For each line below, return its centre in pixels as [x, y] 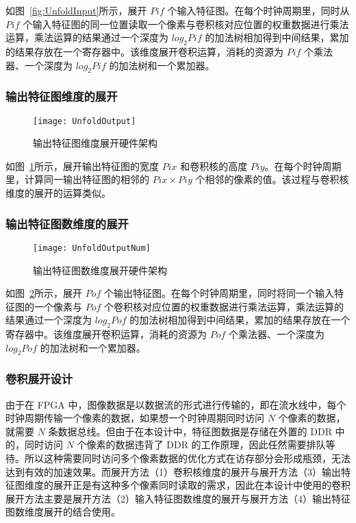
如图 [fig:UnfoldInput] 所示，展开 [76, 10]
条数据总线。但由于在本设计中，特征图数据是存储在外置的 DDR [190, 431]
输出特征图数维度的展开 [67, 223]
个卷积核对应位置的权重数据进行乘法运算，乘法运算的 [224, 306]
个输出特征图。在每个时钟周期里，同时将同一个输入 [219, 293]
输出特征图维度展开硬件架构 [95, 143]
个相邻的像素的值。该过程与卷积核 [272, 179]
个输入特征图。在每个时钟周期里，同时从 [258, 10]
